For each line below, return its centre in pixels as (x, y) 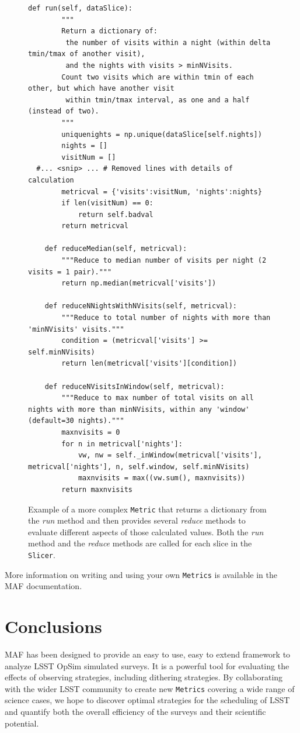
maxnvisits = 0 (91, 432)
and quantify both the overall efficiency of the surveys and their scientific (135, 712)
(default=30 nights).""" (76, 421)
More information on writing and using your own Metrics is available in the (141, 574)
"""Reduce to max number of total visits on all (158, 398)
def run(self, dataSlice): (80, 8)
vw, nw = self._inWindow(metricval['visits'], (170, 455)
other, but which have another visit (101, 89)
